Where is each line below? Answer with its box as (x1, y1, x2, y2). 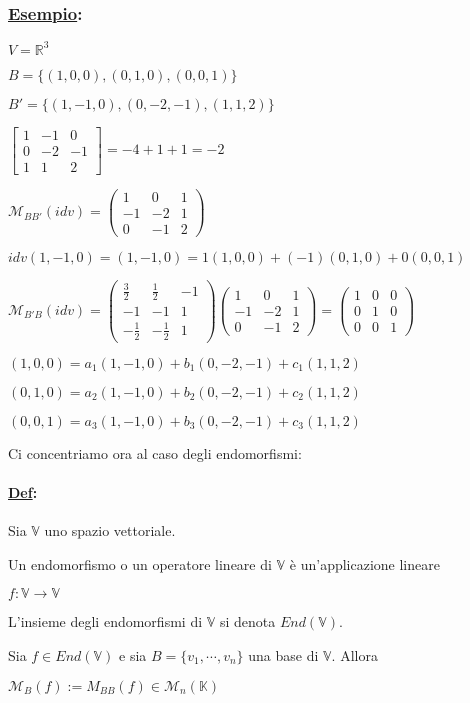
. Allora (331, 644, 378, 665)
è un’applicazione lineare (289, 553, 440, 574)
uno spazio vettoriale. (44, 520, 176, 541)
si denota (219, 611, 276, 632)
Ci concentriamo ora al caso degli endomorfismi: (8, 442, 302, 463)
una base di (248, 644, 319, 665)
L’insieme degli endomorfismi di (8, 611, 203, 632)
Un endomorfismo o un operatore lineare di (8, 553, 272, 574)
